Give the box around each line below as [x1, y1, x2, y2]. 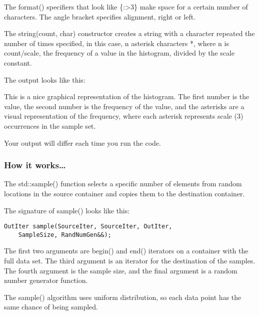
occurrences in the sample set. [4, 120, 96, 131]
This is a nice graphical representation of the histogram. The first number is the [4, 91, 249, 102]
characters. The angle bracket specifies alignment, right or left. [4, 11, 196, 22]
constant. [4, 57, 32, 68]
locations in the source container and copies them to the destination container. [4, 188, 245, 198]
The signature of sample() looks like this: [4, 205, 130, 215]
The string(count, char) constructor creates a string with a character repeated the [4, 28, 255, 39]
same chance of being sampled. [4, 301, 98, 312]
